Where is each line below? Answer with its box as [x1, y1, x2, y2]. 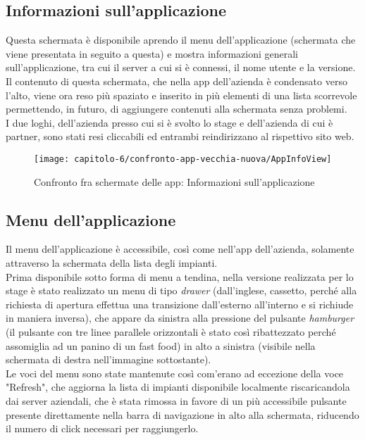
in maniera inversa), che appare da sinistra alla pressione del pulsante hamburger [6, 310, 354, 325]
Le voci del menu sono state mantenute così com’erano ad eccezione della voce [6, 365, 344, 380]
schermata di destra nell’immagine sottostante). [6, 352, 211, 367]
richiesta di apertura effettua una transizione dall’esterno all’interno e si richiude [6, 296, 354, 311]
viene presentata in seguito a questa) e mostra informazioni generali [6, 46, 299, 61]
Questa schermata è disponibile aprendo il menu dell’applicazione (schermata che [6, 32, 356, 47]
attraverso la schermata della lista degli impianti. [6, 256, 218, 270]
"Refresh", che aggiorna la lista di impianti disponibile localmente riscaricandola [6, 379, 350, 394]
